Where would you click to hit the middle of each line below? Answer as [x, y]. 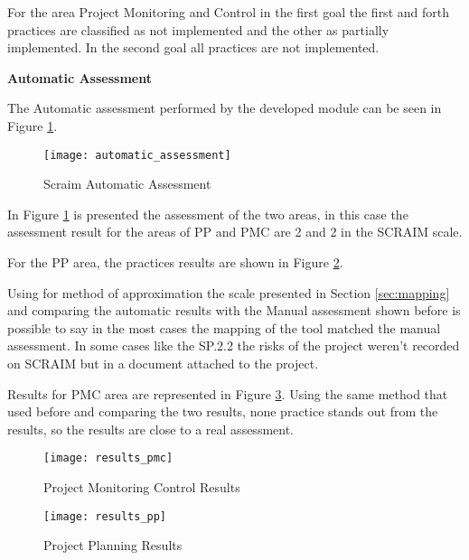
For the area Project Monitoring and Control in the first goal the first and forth [228, 12]
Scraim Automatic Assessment [127, 184]
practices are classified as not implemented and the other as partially [198, 29]
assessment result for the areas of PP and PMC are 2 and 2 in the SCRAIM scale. [235, 232]
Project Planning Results [113, 545]
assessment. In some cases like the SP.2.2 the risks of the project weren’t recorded [234, 345]
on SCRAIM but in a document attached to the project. [163, 363]
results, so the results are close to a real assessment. [151, 429]
